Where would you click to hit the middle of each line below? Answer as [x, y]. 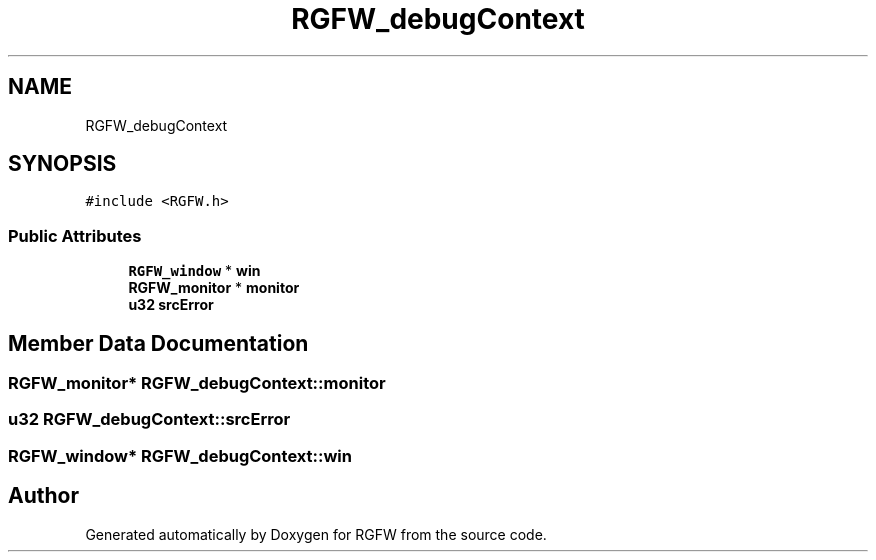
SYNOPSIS [62, 164]
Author [43, 496]
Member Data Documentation [158, 343]
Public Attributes [75, 235]
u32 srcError [171, 305]
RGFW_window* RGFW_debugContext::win [180, 455]
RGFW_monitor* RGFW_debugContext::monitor [197, 383]
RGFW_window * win [194, 271]
